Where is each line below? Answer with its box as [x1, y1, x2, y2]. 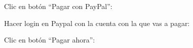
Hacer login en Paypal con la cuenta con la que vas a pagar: [4, 17, 190, 28]
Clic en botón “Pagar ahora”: [4, 34, 95, 45]
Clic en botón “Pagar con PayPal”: [4, 1, 112, 11]
